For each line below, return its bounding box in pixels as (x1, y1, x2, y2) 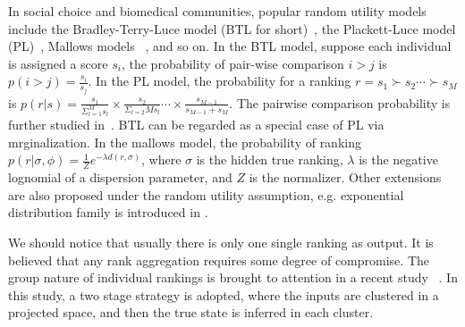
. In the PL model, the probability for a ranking (88, 71, 351, 90)
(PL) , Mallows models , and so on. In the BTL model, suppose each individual (8, 37, 452, 55)
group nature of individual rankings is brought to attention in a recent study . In (8, 268, 458, 287)
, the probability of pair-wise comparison (121, 54, 344, 72)
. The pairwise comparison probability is (229, 93, 451, 112)
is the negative (359, 150, 438, 169)
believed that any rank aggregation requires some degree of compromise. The (8, 250, 429, 269)
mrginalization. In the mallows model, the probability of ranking (8, 132, 361, 151)
